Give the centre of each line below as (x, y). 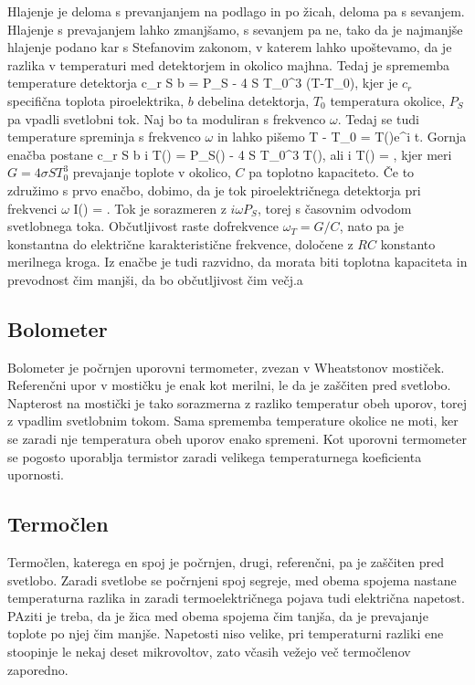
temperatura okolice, (388, 100)
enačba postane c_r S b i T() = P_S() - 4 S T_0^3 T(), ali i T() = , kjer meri (230, 154)
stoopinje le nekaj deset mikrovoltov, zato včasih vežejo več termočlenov (209, 652)
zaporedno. (38, 669)
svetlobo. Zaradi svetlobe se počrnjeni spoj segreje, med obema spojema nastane (232, 580)
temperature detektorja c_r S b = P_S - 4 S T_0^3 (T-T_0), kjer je (203, 83)
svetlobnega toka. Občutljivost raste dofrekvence (143, 226)
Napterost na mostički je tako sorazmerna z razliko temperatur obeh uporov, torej (237, 402)
